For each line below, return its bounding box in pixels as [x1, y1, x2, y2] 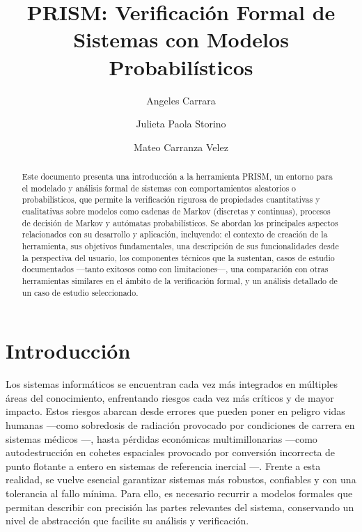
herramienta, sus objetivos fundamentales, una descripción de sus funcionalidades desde [22, 240, 339, 252]
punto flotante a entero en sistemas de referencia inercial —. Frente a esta [6, 458, 321, 473]
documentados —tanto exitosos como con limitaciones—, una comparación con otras [22, 263, 329, 275]
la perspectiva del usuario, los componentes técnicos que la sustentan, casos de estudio [22, 251, 335, 263]
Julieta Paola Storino [136, 116, 226, 131]
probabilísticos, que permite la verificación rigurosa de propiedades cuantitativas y [22, 194, 320, 205]
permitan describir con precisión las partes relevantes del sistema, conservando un [6, 499, 354, 514]
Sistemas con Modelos [73, 25, 289, 54]
